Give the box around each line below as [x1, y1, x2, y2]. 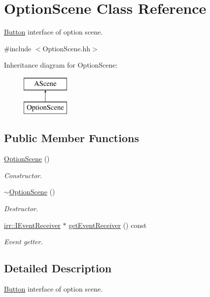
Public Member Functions [4, 130, 139, 146]
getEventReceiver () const [69, 220, 147, 230]
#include [4, 43, 32, 53]
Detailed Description [4, 260, 112, 276]
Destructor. [4, 203, 38, 214]
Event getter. [4, 236, 43, 247]
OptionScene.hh [42, 43, 91, 53]
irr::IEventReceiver [4, 220, 61, 230]
